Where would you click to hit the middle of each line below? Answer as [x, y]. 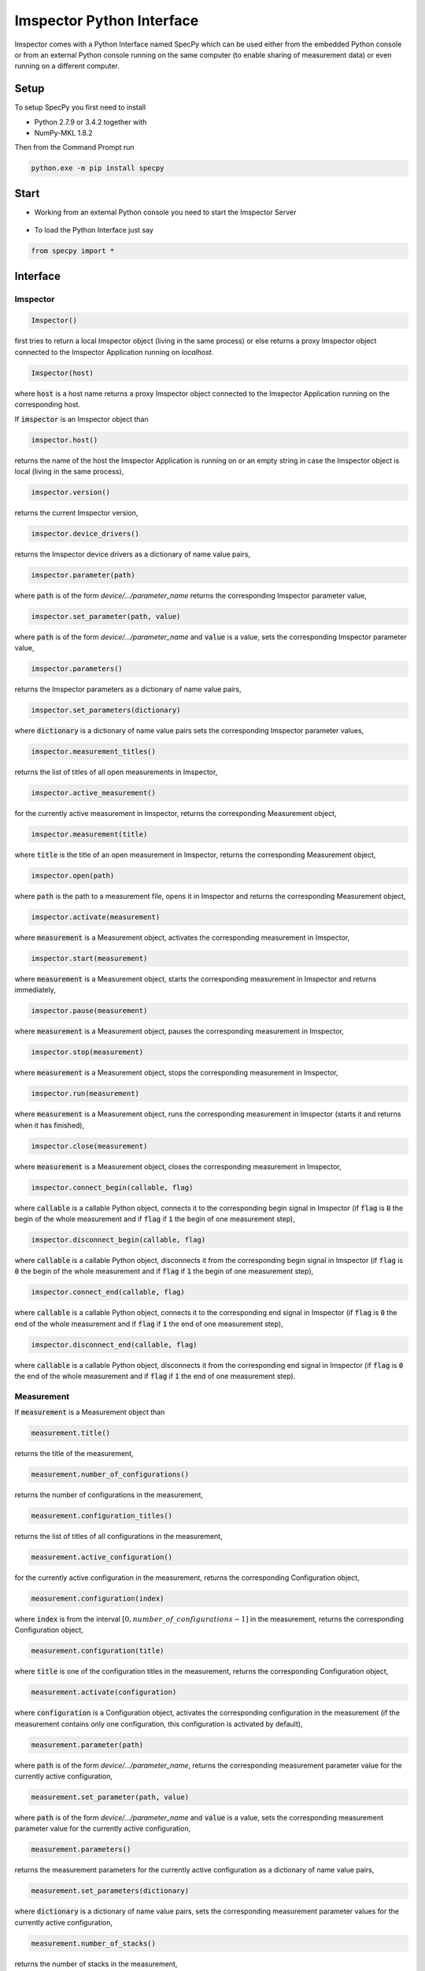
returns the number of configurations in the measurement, [109, 1495]
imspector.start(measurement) [89, 958]
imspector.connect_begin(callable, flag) [112, 1187]
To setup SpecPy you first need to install [80, 107]
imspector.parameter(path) [83, 575]
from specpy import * [73, 251]
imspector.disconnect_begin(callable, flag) [118, 1239]
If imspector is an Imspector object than [81, 419]
